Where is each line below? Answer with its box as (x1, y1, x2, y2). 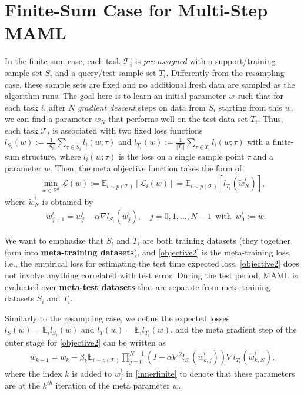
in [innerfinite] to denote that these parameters (126, 367, 295, 379)
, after (44, 101, 66, 113)
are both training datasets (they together (142, 234, 290, 247)
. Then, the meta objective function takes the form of (50, 161, 242, 174)
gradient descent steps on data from (77, 101, 206, 113)
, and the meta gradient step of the (171, 323, 297, 336)
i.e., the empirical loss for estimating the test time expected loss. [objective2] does (5, 257, 299, 270)
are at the (5, 379, 40, 391)
